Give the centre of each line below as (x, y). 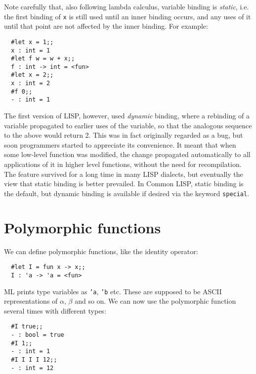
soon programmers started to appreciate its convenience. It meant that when (120, 144)
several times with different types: (55, 310)
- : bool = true (38, 335)
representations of (31, 301)
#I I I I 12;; (34, 360)
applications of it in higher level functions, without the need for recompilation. (123, 164)
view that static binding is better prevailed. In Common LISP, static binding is (124, 184)
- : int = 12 (32, 368)
